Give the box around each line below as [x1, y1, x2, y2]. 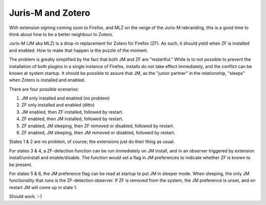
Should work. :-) [9, 194, 42, 200]
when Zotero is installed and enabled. [9, 77, 86, 83]
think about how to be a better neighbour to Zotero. [9, 31, 113, 37]
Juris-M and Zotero [9, 7, 91, 18]
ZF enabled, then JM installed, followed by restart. [21, 116, 124, 122]
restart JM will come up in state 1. [9, 184, 77, 190]
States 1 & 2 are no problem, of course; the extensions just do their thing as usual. [9, 138, 175, 145]
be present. [9, 162, 33, 168]
